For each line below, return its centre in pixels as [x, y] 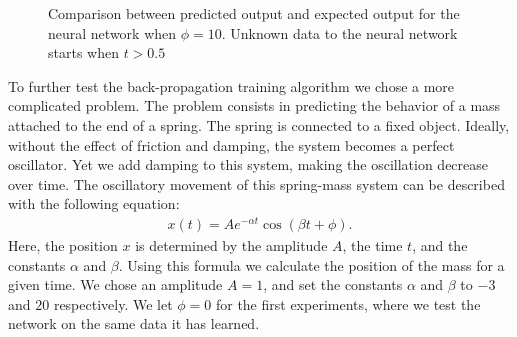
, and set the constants [333, 284]
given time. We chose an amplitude [115, 284]
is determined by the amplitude [231, 245]
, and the [440, 245]
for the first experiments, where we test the [348, 303]
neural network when [112, 32]
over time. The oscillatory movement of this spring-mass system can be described [256, 183]
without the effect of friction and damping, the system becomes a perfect [231, 144]
